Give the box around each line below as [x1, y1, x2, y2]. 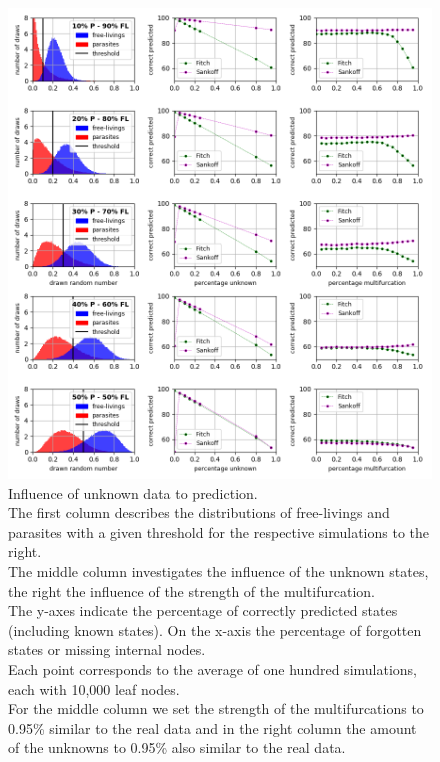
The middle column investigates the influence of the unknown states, [8, 561, 429, 582]
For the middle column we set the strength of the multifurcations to [8, 698, 424, 719]
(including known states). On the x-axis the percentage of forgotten [8, 619, 422, 640]
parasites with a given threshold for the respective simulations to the [8, 521, 429, 542]
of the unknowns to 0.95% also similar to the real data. [8, 737, 346, 758]
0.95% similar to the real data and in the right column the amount [8, 717, 417, 738]
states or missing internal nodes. [8, 639, 206, 660]
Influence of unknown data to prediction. [8, 482, 258, 503]
